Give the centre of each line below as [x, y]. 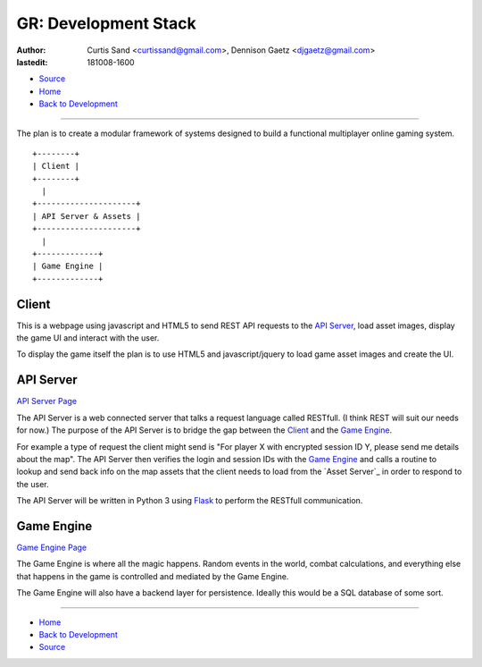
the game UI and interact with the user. [88, 338]
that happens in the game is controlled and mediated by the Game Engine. [153, 576]
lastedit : [32, 62]
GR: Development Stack [106, 23]
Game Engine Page [52, 548]
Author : [31, 50]
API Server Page [47, 401]
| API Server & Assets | [87, 216]
